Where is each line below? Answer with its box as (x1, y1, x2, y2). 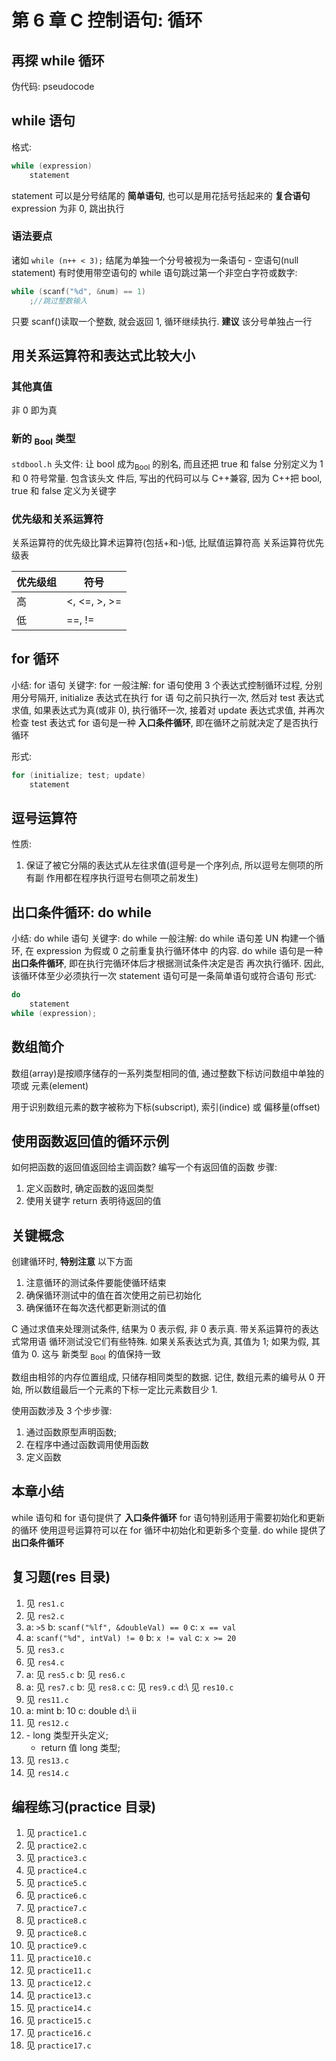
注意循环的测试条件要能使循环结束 (25, 1277, 167, 1289)
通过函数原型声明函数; (25, 1426, 118, 1438)
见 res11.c (25, 1693, 69, 1705)
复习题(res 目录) (11, 1569, 111, 1586)
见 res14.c (25, 1766, 69, 1778)
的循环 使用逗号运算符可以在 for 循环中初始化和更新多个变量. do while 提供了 (11, 1524, 327, 1536)
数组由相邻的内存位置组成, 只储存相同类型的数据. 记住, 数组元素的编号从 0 (11, 1371, 315, 1383)
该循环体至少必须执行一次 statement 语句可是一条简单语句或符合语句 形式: (11, 970, 317, 982)
